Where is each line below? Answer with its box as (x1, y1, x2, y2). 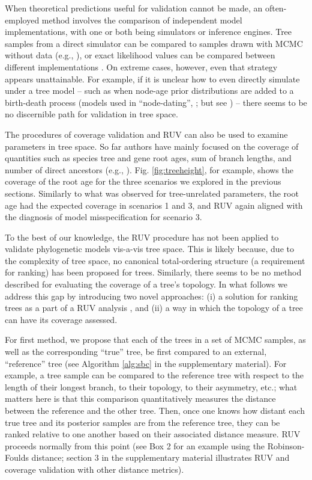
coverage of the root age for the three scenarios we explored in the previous (5, 175, 281, 188)
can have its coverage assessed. (5, 313, 118, 325)
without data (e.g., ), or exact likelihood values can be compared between (5, 49, 275, 61)
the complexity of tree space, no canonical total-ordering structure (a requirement (5, 254, 305, 266)
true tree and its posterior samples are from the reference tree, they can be (5, 416, 280, 428)
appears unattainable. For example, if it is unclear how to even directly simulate (5, 72, 300, 85)
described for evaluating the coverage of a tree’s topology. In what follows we (5, 278, 287, 291)
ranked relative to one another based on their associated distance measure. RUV (5, 428, 301, 440)
